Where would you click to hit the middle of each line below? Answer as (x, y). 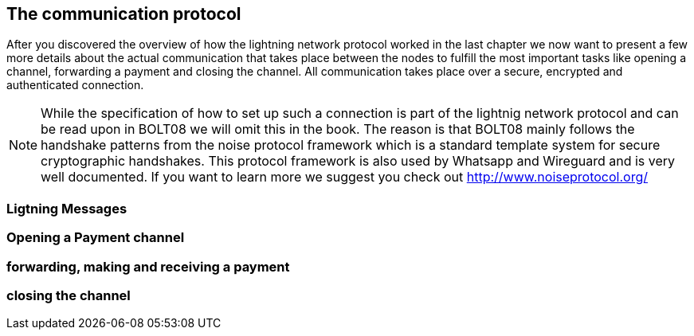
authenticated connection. (75, 85)
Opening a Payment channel (96, 238)
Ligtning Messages (67, 208)
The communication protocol (124, 14)
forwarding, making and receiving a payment (148, 266)
